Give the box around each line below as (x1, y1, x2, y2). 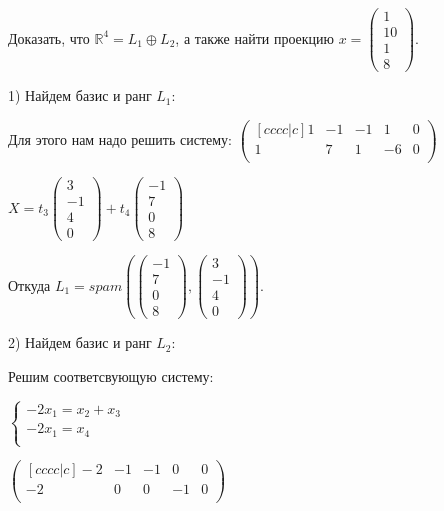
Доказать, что (8, 27, 90, 48)
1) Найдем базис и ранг (8, 85, 152, 106)
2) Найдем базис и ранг (8, 332, 152, 353)
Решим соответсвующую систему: (8, 365, 214, 386)
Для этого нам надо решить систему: (8, 128, 233, 149)
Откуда (8, 274, 51, 295)
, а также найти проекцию (175, 27, 335, 48)
